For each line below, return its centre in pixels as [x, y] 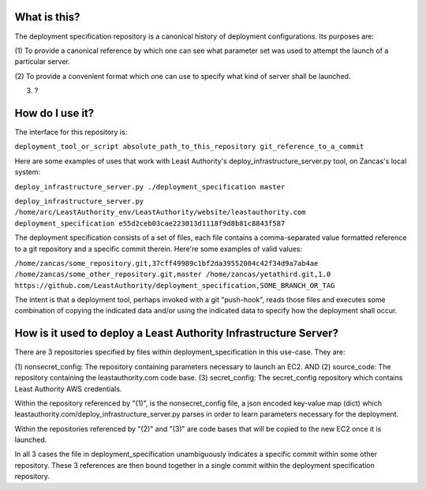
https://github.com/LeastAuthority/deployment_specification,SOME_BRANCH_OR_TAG [175, 285]
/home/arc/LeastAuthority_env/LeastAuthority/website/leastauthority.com [161, 212]
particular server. [42, 62]
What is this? [47, 17]
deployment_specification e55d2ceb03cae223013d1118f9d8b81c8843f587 [150, 223]
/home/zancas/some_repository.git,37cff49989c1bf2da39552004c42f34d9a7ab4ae [166, 263]
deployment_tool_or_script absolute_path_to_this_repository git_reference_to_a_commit [189, 147]
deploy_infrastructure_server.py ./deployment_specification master [150, 187]
